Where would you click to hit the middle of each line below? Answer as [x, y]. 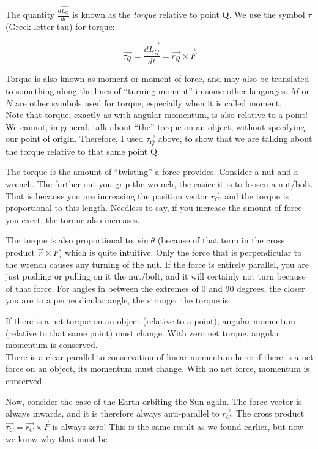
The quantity [30, 14]
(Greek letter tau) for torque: [60, 27]
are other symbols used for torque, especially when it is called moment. [148, 102]
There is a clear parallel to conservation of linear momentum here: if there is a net [160, 356]
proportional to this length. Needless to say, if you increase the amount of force [154, 208]
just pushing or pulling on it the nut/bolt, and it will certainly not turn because [156, 276]
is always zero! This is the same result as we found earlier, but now [178, 426]
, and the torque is [254, 195]
